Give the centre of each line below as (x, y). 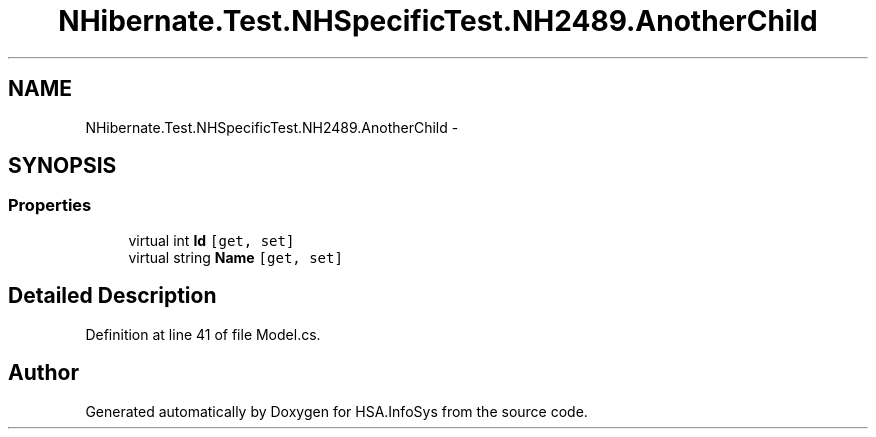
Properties (50, 205)
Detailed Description (112, 296)
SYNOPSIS (62, 166)
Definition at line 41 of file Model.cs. (203, 334)
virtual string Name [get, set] (235, 257)
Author (43, 373)
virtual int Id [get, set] (211, 240)
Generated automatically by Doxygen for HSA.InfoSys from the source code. (336, 411)
